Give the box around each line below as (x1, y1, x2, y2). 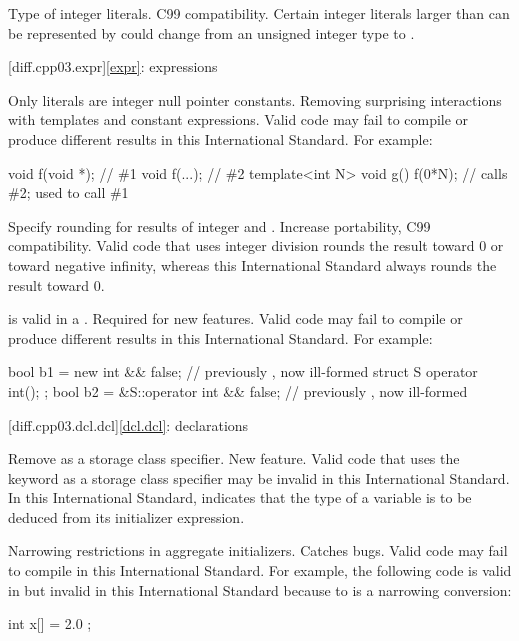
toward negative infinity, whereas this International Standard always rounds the (8, 254, 497, 275)
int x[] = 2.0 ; (8, 613, 92, 634)
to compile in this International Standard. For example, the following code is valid (8, 560, 512, 581)
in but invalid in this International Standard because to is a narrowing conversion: (8, 579, 512, 600)
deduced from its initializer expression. (8, 506, 245, 527)
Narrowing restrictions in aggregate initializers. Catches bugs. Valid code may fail (8, 540, 508, 561)
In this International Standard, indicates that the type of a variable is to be (8, 487, 472, 508)
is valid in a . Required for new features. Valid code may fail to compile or (8, 308, 463, 329)
